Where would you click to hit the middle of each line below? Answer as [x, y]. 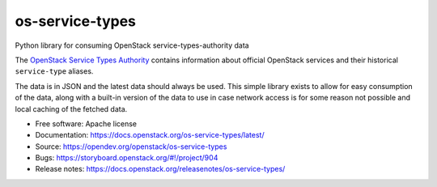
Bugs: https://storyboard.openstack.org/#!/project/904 [127, 158]
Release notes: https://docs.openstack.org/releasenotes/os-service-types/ [160, 169]
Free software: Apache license [86, 123]
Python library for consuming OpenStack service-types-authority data [132, 45]
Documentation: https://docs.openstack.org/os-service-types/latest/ [150, 135]
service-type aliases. [54, 71]
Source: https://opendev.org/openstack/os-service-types [131, 147]
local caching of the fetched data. [71, 108]
